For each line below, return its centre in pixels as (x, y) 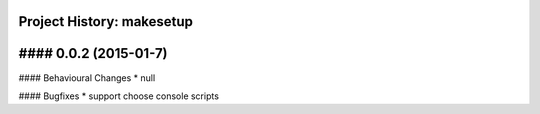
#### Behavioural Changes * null (87, 77)
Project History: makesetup (106, 21)
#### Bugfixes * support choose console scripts (119, 96)
